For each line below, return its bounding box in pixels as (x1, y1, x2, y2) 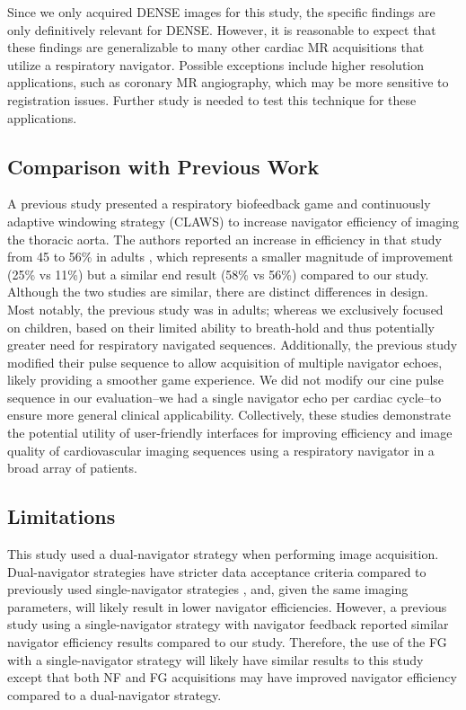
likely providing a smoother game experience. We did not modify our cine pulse (7, 370, 444, 389)
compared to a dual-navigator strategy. (7, 685, 222, 704)
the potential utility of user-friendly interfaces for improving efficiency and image (7, 423, 453, 442)
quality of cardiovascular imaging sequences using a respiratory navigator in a (7, 440, 435, 459)
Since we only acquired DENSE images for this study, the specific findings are (7, 3, 435, 21)
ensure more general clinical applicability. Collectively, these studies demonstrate (7, 405, 452, 424)
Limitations (7, 502, 116, 530)
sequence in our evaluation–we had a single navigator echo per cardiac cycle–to (7, 387, 442, 406)
